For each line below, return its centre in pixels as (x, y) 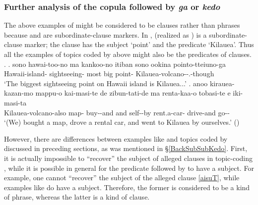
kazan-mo (19, 93)
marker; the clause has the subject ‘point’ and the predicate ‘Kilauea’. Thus (139, 44)
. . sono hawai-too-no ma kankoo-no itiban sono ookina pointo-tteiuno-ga (115, 64)
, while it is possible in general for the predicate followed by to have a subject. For (129, 168)
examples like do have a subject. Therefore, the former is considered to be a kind (127, 187)
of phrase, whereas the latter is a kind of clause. (77, 197)
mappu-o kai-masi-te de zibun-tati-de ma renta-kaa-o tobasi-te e (133, 93)
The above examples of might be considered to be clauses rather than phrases (122, 25)
